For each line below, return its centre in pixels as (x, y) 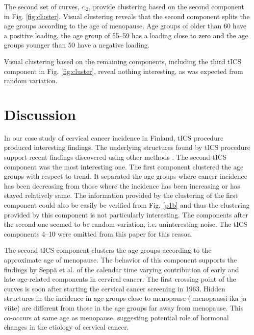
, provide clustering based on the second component (166, 6)
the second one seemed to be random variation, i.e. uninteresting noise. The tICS (126, 224)
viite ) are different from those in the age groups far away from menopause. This (124, 307)
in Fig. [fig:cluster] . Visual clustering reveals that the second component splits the (127, 16)
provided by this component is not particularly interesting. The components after (126, 214)
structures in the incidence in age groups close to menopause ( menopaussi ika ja (125, 298)
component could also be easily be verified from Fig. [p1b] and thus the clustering (127, 205)
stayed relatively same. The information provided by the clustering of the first (121, 195)
